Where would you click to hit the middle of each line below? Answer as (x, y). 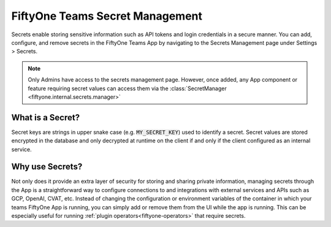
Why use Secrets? (47, 167)
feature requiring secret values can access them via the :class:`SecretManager (127, 88)
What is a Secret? (45, 117)
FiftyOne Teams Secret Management (107, 16)
